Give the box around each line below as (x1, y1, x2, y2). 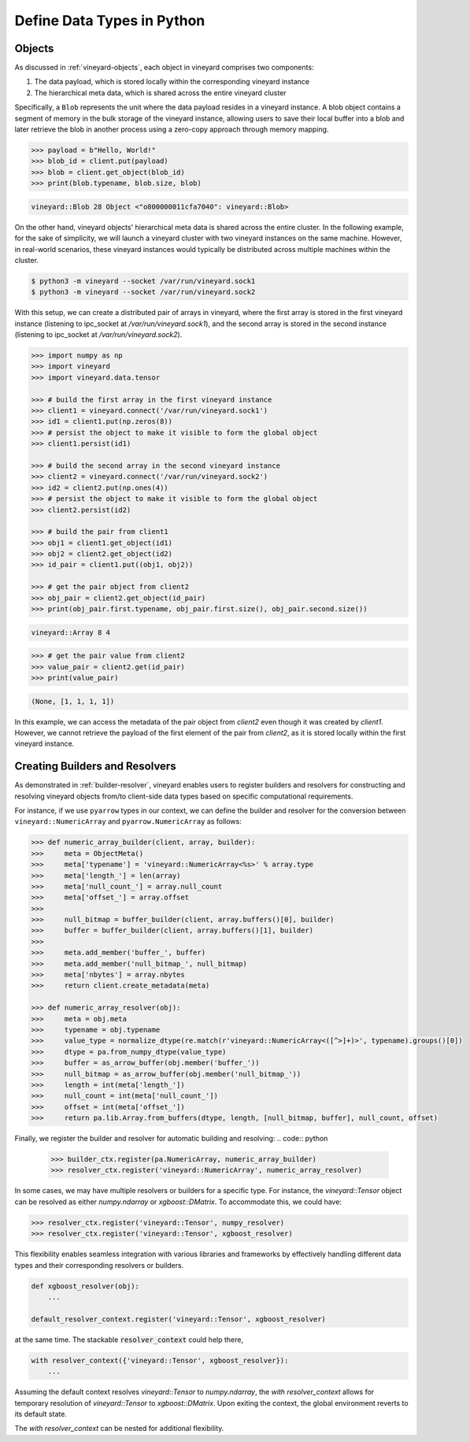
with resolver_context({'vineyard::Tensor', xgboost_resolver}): (31, 1355, 289, 1365)
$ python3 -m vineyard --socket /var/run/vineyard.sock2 (31, 287, 256, 297)
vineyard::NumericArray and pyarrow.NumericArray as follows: (14, 817, 242, 826)
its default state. (14, 1409, 67, 1418)
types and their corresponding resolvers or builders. (14, 1260, 184, 1270)
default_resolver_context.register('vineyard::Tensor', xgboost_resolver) (31, 1314, 327, 1323)
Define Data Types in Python (14, 12, 205, 29)
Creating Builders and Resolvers (14, 760, 176, 773)
